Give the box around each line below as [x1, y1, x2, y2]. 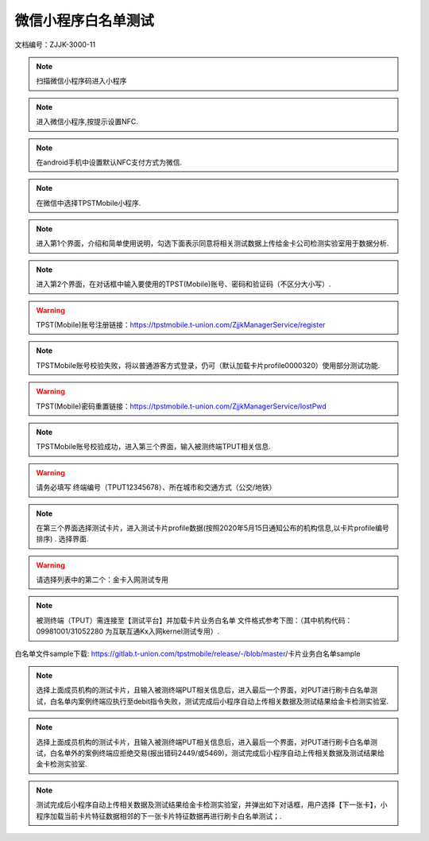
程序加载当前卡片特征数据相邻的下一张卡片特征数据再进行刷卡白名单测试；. [36, 811, 282, 820]
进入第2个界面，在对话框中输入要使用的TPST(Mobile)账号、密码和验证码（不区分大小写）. [36, 279, 331, 289]
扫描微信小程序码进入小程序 [36, 76, 127, 86]
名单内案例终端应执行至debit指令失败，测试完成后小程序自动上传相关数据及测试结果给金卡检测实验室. [56, 696, 389, 706]
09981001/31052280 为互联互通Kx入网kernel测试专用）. [36, 626, 220, 636]
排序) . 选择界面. [36, 534, 89, 544]
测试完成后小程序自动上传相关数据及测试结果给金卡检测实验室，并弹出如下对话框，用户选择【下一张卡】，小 [36, 800, 388, 810]
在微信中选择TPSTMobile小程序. [36, 198, 141, 207]
